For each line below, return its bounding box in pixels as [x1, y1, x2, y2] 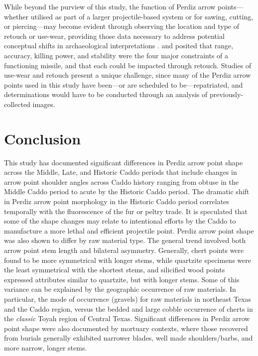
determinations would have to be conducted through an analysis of [4, 89, 208, 100]
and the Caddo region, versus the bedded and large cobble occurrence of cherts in [4, 303, 253, 314]
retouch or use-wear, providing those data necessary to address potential [4, 30, 225, 41]
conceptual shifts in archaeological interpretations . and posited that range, [4, 40, 234, 51]
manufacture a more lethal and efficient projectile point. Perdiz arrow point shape [4, 225, 254, 236]
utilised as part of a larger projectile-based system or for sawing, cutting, [30, 11, 254, 21]
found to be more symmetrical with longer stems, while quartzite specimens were [4, 254, 251, 265]
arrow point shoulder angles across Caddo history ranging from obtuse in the [4, 176, 239, 187]
